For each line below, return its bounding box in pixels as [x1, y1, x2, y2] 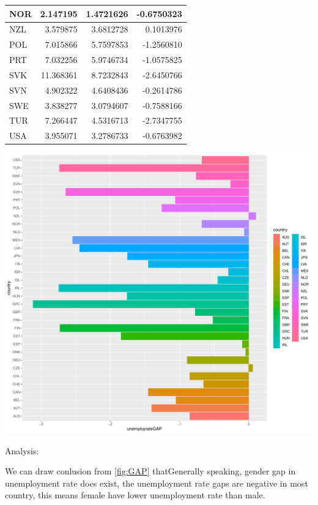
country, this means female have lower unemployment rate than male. [5, 488, 265, 501]
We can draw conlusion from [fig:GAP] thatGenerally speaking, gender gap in [5, 465, 296, 477]
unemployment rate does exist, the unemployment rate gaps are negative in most [5, 476, 308, 489]
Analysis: [5, 444, 39, 457]
